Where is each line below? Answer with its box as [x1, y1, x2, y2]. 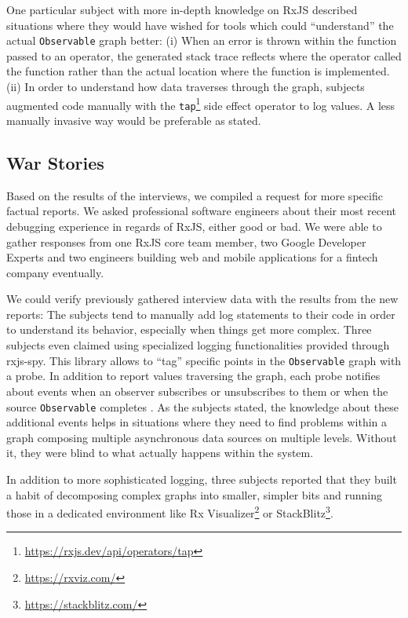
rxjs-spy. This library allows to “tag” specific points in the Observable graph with [6, 352, 402, 368]
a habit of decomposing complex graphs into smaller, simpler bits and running [6, 486, 382, 503]
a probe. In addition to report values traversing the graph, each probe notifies [6, 368, 381, 384]
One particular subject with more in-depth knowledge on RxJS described [6, 2, 358, 17]
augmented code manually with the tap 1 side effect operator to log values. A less [6, 94, 395, 113]
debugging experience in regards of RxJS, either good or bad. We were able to [6, 218, 382, 234]
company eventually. [6, 264, 104, 280]
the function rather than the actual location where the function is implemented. [6, 63, 390, 79]
